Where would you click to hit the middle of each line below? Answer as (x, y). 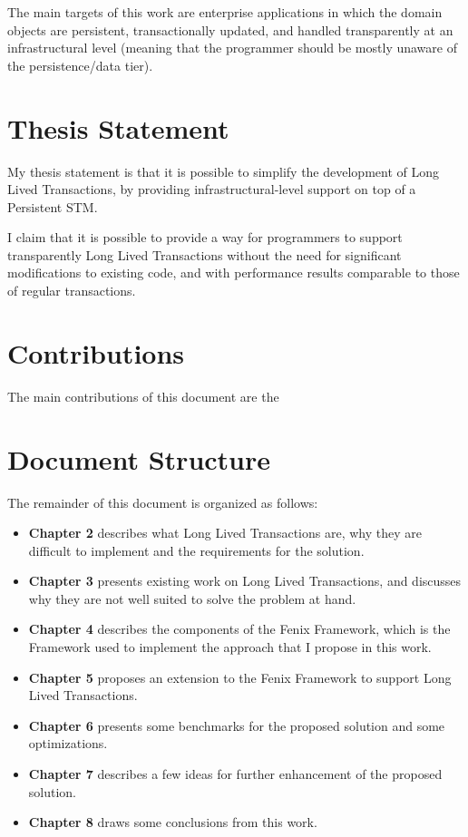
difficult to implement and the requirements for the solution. (196, 550)
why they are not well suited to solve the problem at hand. (192, 598)
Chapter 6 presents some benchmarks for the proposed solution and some (237, 725)
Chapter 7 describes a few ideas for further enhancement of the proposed (235, 774)
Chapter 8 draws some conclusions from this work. (173, 822)
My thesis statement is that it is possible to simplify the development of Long (223, 171)
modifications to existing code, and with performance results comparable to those (234, 273)
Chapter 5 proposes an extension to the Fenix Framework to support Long (240, 677)
